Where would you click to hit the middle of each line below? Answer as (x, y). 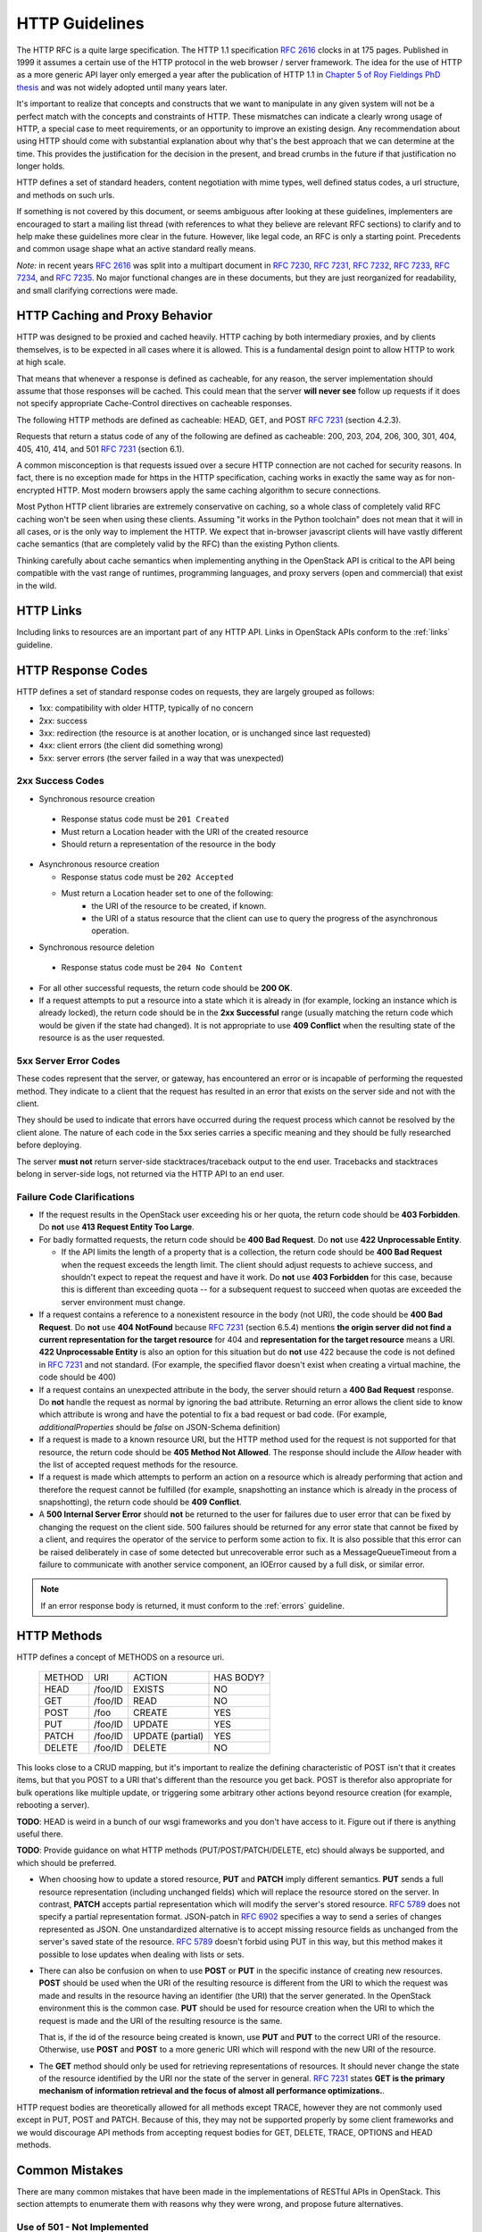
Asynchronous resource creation (99, 864)
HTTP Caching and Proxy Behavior (115, 316)
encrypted (36, 490)
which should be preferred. (66, 1862)
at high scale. (41, 362)
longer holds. (41, 166)
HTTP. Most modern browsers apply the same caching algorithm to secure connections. (219, 490)
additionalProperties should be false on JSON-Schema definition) (160, 1427)
